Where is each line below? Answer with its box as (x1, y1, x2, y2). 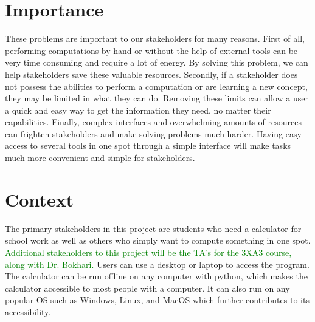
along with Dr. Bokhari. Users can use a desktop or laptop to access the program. (5, 258, 310, 270)
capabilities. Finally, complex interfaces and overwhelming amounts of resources (5, 115, 302, 128)
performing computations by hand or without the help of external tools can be (5, 44, 298, 57)
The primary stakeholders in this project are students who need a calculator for (5, 222, 302, 235)
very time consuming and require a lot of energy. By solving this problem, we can (5, 56, 308, 69)
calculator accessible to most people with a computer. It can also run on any (5, 281, 290, 294)
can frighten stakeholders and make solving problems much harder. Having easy (5, 127, 302, 140)
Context (5, 187, 74, 211)
